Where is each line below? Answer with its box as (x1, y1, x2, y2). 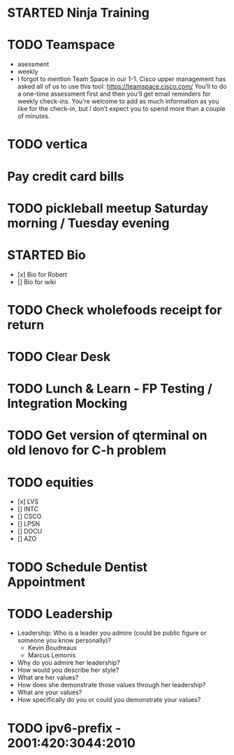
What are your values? (17, 688, 82, 696)
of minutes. (17, 112, 50, 120)
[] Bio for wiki (17, 277, 57, 286)
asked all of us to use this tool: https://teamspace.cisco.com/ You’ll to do (17, 82, 227, 91)
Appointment (7, 574, 86, 589)
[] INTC (17, 505, 39, 513)
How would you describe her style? (17, 666, 119, 675)
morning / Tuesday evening (7, 215, 170, 231)
